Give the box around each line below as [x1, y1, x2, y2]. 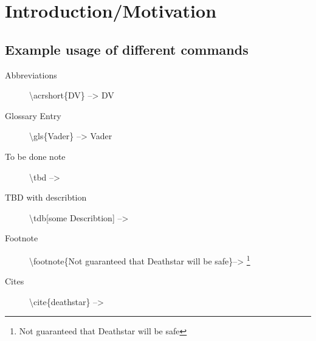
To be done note [5, 150, 66, 162]
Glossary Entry [5, 109, 61, 122]
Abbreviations [5, 68, 57, 81]
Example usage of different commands [5, 40, 249, 58]
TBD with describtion [5, 191, 87, 204]
